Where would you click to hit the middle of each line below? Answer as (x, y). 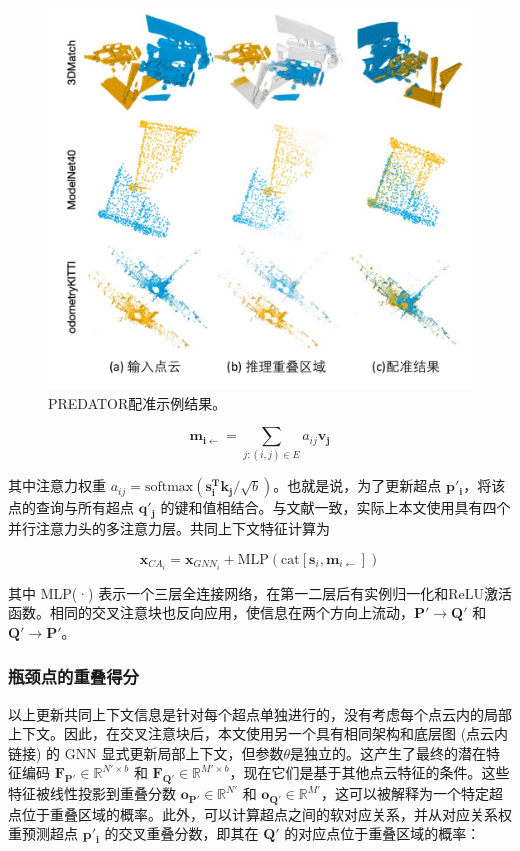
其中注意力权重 (57, 485)
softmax (169, 487)
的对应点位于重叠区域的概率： (382, 833)
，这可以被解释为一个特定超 (412, 793)
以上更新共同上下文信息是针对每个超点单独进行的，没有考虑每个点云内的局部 (260, 713)
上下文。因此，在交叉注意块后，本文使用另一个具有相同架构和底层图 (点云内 (258, 733)
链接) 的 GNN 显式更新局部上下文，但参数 (146, 752)
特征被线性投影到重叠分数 (92, 793)
